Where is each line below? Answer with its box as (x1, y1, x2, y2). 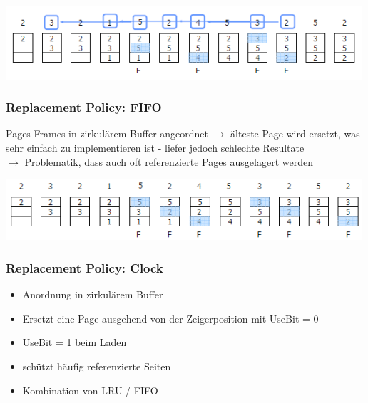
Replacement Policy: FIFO (6, 98, 162, 116)
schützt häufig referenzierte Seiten (22, 358, 171, 373)
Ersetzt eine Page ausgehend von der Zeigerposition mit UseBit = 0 (22, 310, 319, 325)
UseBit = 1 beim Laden (22, 335, 127, 350)
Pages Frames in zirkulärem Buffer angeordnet (6, 126, 209, 141)
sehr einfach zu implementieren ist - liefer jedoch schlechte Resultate (6, 140, 305, 155)
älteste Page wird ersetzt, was (230, 126, 360, 141)
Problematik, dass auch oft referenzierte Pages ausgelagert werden (24, 154, 313, 169)
